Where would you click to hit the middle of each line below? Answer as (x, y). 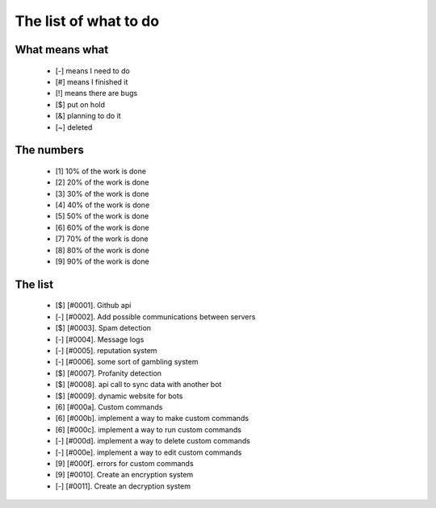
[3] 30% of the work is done (102, 194)
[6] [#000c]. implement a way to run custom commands (149, 429)
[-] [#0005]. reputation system (106, 351)
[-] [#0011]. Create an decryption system (123, 486)
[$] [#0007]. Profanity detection (108, 373)
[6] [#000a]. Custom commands (109, 406)
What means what (62, 50)
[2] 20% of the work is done (102, 182)
